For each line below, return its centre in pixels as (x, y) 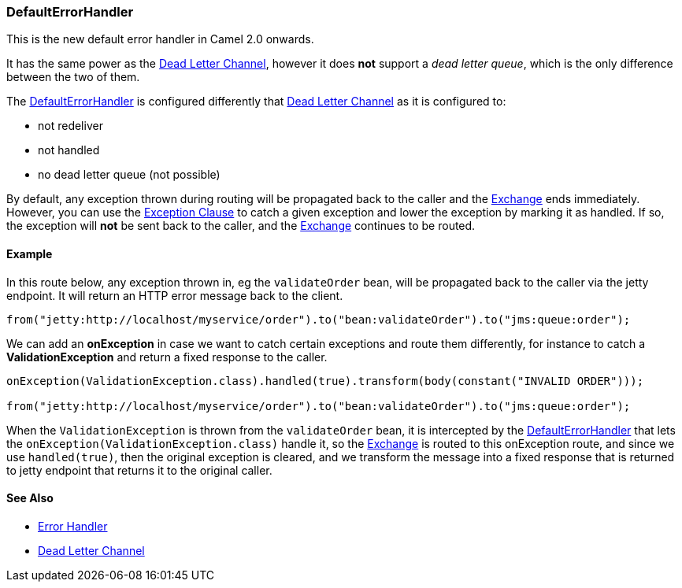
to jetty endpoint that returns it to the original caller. (139, 470)
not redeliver (70, 126)
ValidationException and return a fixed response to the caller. (167, 357)
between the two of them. (73, 77)
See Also (30, 498)
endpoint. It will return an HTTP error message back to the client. (175, 295)
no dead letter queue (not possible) (129, 175)
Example (30, 253)
